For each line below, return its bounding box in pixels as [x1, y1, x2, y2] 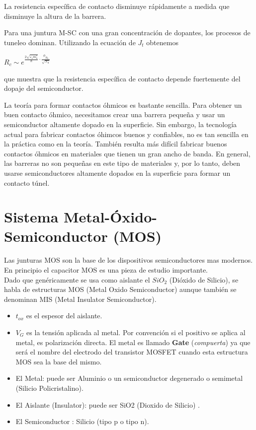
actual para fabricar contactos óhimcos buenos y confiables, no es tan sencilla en [4, 129, 249, 139]
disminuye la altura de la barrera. [4, 10, 106, 21]
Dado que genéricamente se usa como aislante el [4, 274, 150, 285]
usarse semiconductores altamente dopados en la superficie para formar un [4, 167, 231, 178]
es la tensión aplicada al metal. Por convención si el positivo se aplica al [26, 327, 246, 337]
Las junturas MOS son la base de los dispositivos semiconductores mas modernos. [4, 255, 253, 265]
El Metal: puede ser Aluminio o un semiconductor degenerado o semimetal [15, 373, 243, 383]
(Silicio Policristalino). [15, 382, 84, 393]
